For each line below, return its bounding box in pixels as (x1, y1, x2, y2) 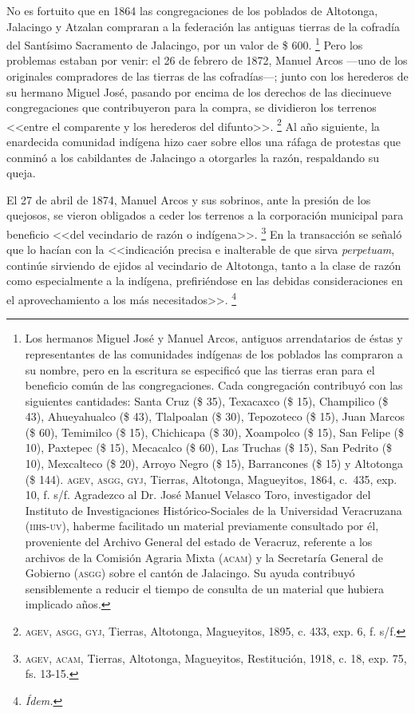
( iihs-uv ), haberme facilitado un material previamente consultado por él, (25, 517, 379, 534)
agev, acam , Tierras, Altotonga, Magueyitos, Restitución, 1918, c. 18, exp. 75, (25, 649, 407, 666)
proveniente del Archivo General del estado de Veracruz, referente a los (25, 533, 373, 550)
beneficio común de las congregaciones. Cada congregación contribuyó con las (25, 377, 403, 394)
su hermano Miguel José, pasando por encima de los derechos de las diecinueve (6, 83, 392, 100)
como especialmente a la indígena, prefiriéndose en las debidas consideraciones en (6, 272, 403, 289)
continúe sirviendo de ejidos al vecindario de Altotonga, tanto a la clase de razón (6, 256, 401, 273)
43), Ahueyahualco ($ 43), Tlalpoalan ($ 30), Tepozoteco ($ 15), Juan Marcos (25, 408, 405, 425)
